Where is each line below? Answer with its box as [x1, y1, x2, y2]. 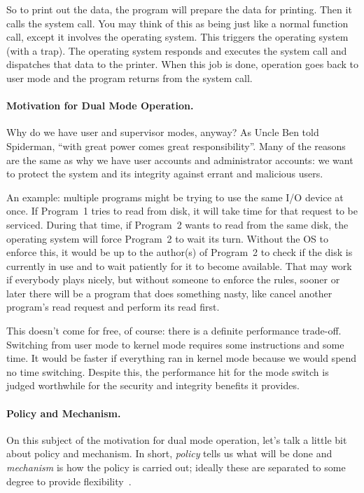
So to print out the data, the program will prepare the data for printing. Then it [6, 2, 352, 16]
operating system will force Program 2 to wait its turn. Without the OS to [6, 231, 328, 245]
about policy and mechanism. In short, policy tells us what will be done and [6, 446, 332, 461]
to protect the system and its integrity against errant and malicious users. [6, 166, 323, 181]
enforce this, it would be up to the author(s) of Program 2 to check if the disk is [6, 245, 353, 259]
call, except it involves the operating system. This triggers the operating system [6, 29, 349, 44]
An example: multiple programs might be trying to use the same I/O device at [6, 189, 344, 204]
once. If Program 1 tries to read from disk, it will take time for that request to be [6, 203, 358, 218]
